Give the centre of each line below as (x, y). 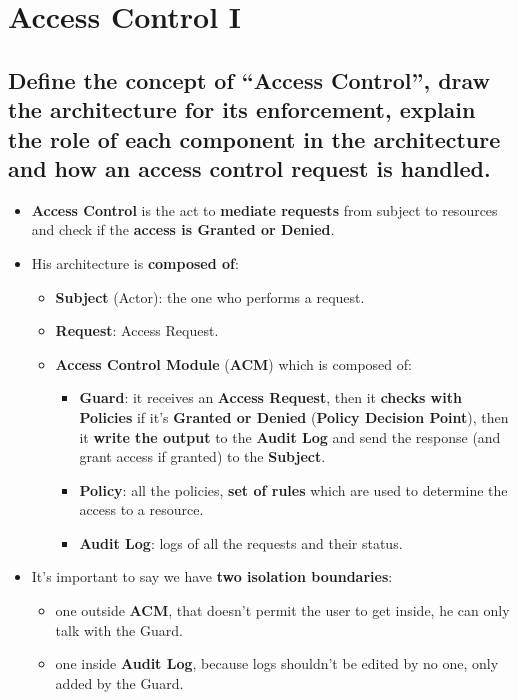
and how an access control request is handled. (249, 167)
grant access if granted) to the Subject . (202, 456)
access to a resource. (141, 509)
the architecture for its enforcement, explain (242, 109)
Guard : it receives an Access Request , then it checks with (270, 397)
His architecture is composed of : (135, 262)
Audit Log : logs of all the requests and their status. (241, 542)
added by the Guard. (119, 682)
